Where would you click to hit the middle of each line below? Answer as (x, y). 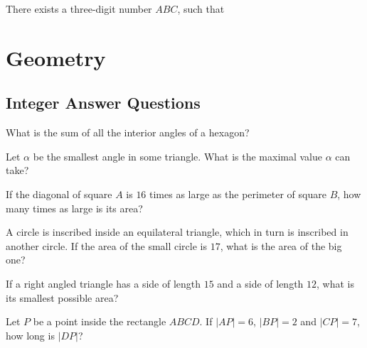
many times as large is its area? (74, 208)
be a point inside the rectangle (100, 321)
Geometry (56, 57)
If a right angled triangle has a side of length (103, 283)
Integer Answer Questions (103, 103)
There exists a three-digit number (79, 9)
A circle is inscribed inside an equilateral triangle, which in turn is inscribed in (177, 232)
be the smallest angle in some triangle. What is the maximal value (178, 156)
